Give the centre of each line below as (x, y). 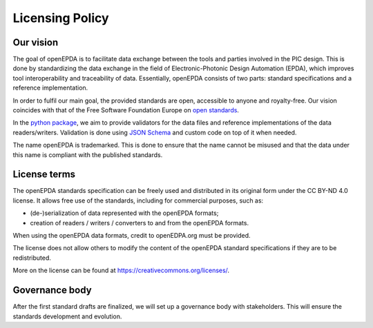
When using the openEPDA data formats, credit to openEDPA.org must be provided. (132, 236)
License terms (44, 175)
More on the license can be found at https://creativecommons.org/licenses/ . (121, 270)
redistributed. (32, 258)
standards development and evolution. (67, 316)
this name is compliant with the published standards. (88, 154)
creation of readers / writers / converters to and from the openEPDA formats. (139, 223)
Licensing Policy (61, 18)
